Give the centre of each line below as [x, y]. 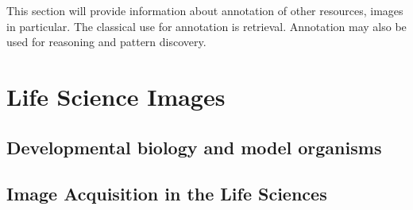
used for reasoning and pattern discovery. [106, 42]
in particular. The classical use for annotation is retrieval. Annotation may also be [206, 26]
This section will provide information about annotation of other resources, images [205, 10]
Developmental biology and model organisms [194, 147]
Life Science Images [116, 96]
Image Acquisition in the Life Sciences [167, 194]
